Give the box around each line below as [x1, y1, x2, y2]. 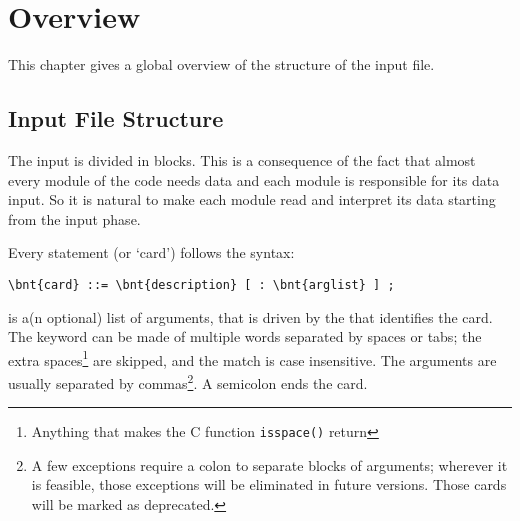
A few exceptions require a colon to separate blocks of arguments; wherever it [31, 454, 508, 475]
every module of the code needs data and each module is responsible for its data [8, 169, 500, 190]
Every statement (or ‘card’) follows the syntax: [8, 242, 295, 263]
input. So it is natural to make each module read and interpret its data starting [8, 189, 496, 210]
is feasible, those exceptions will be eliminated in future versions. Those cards [31, 474, 507, 495]
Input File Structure [8, 103, 224, 134]
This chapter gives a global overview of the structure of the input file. [8, 54, 435, 75]
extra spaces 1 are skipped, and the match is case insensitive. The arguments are [8, 346, 497, 370]
